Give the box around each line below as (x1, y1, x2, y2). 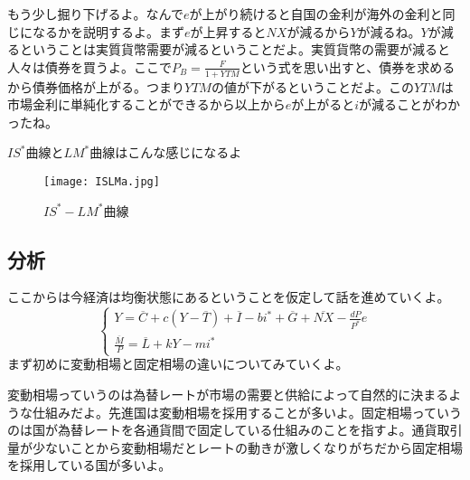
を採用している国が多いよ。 (7, 456, 172, 475)
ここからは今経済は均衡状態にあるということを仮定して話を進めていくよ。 (7, 287, 450, 306)
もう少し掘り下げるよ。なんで (7, 5, 183, 23)
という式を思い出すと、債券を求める (240, 57, 456, 76)
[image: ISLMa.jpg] (43, 174, 160, 188)
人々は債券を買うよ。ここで (7, 57, 172, 76)
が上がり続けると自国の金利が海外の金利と (189, 5, 443, 23)
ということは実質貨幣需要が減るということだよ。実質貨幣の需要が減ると (19, 40, 450, 59)
